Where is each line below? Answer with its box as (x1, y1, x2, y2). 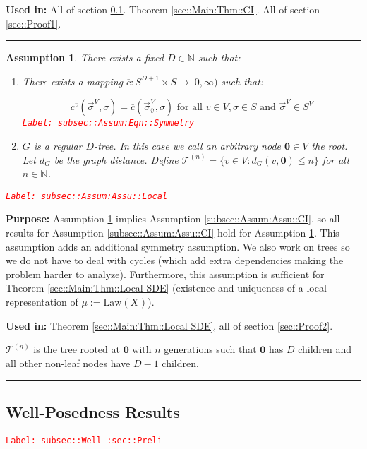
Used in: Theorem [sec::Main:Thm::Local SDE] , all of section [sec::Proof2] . (6, 318, 333, 333)
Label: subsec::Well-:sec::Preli (6, 435, 162, 445)
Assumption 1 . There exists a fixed (6, 50, 164, 65)
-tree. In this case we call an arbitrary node (94, 138, 282, 153)
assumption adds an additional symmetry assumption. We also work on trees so (6, 239, 350, 253)
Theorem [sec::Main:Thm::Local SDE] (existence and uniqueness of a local (6, 280, 327, 295)
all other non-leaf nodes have (6, 355, 131, 370)
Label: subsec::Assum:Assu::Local (6, 191, 168, 201)
